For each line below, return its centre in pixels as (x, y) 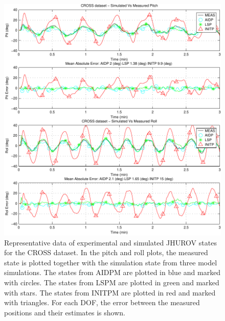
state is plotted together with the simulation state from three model (111, 262)
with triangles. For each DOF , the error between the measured (102, 302)
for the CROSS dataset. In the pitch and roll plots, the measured (106, 252)
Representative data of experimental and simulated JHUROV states (110, 242)
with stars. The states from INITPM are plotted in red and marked (110, 292)
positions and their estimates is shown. (65, 312)
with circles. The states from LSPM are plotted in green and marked (112, 282)
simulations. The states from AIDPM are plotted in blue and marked (112, 272)
